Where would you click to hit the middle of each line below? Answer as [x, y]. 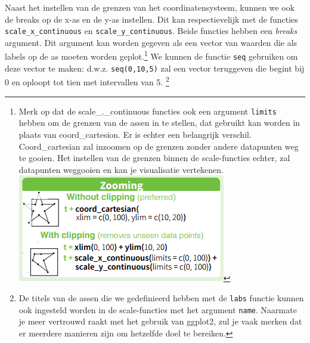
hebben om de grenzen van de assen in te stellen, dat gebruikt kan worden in [159, 123]
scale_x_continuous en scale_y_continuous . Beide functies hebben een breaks [151, 31]
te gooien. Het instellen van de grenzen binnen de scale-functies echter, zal [154, 158]
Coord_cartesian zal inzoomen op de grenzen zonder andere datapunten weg [159, 146]
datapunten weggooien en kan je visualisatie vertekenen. [121, 169]
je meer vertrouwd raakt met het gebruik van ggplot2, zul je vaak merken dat [160, 321]
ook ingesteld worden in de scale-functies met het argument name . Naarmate [158, 309]
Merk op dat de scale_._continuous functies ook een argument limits [148, 111]
